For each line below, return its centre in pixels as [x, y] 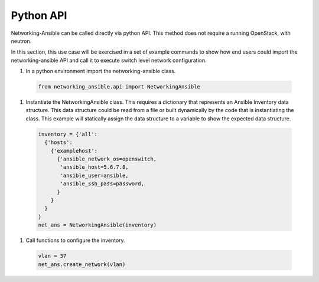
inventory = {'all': [68, 134]
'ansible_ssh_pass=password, [102, 184]
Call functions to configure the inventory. [75, 240]
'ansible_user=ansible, [95, 175]
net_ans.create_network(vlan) [82, 264]
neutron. [21, 41]
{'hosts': [59, 142]
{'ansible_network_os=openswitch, [107, 159]
